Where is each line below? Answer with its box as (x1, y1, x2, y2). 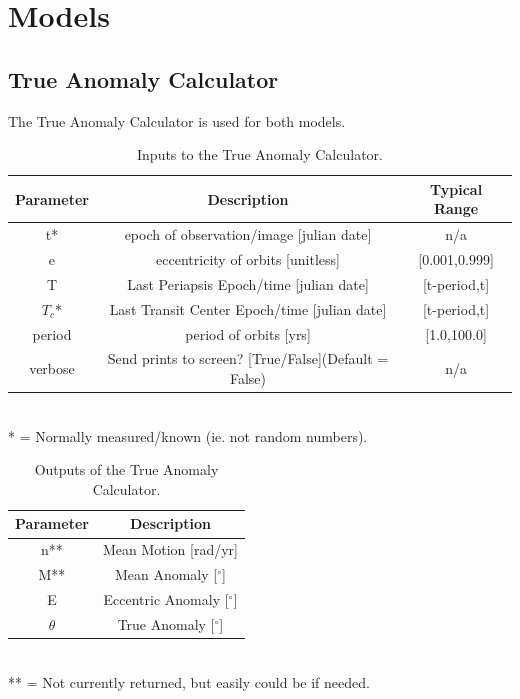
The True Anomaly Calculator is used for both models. (8, 110, 346, 131)
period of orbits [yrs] (185, 323, 311, 344)
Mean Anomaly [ (114, 564, 218, 585)
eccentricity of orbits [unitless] (156, 249, 340, 270)
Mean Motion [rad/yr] (102, 539, 238, 560)
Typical (430, 178, 483, 199)
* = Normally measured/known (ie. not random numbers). (8, 425, 368, 446)
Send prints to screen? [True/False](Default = (107, 348, 389, 369)
